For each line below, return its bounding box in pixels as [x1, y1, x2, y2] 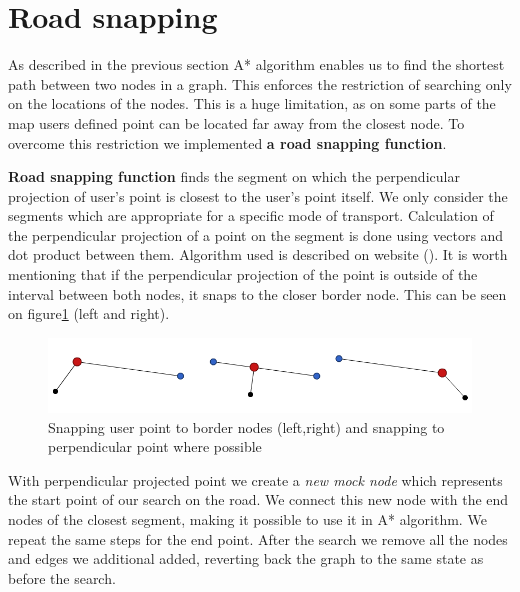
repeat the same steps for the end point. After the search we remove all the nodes [8, 528, 508, 549]
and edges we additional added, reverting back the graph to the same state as [8, 548, 484, 569]
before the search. [8, 567, 116, 588]
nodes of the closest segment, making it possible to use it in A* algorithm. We [8, 509, 487, 530]
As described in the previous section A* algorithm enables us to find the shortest [8, 54, 505, 75]
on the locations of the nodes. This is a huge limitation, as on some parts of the [8, 93, 496, 114]
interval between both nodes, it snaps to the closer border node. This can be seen [8, 283, 507, 304]
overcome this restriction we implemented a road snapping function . [8, 132, 447, 153]
